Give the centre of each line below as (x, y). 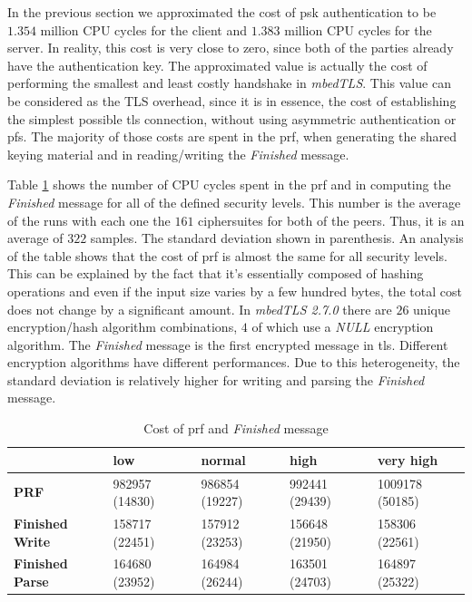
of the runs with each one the (89, 220)
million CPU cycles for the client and (143, 29)
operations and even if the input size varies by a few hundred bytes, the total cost (235, 291)
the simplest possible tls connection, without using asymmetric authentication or (232, 118)
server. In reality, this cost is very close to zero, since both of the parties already (231, 48)
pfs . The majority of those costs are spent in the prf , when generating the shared (232, 136)
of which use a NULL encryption (343, 327)
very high (408, 459)
